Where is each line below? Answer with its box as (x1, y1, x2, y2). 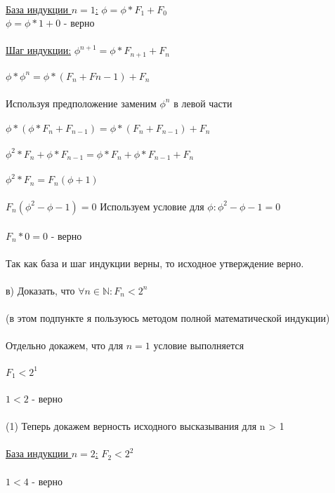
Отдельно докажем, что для (6, 338, 124, 353)
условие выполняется (153, 338, 244, 353)
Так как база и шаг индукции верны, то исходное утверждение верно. (6, 255, 304, 270)
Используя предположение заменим (6, 95, 157, 110)
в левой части (173, 95, 232, 110)
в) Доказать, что (6, 283, 75, 297)
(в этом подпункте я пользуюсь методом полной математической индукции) (6, 311, 330, 325)
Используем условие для (100, 198, 204, 213)
